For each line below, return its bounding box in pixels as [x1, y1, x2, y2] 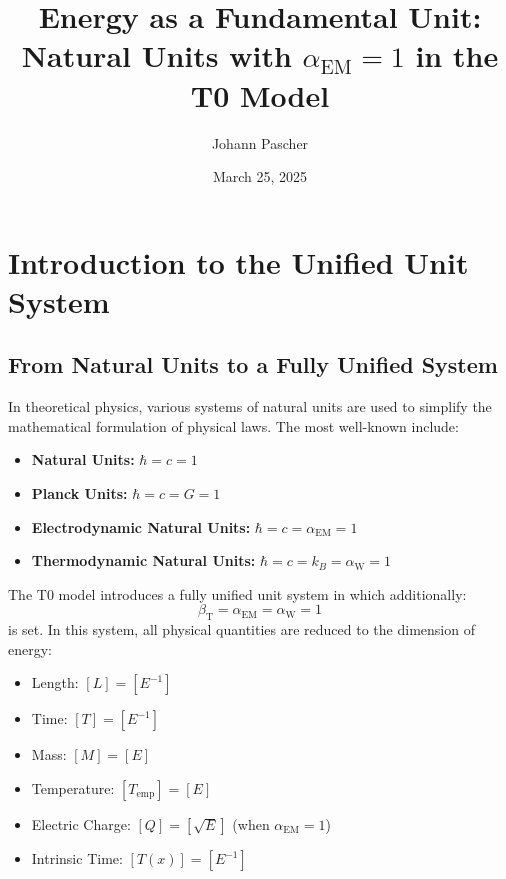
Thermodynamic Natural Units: [31, 550, 256, 571]
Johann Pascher [211, 132, 309, 153]
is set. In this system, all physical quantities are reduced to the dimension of [8, 619, 475, 640]
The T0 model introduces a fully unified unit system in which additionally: [8, 583, 467, 604]
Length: [31, 672, 79, 693]
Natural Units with [21, 35, 292, 76]
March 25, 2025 [212, 166, 308, 187]
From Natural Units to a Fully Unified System [8, 349, 498, 380]
